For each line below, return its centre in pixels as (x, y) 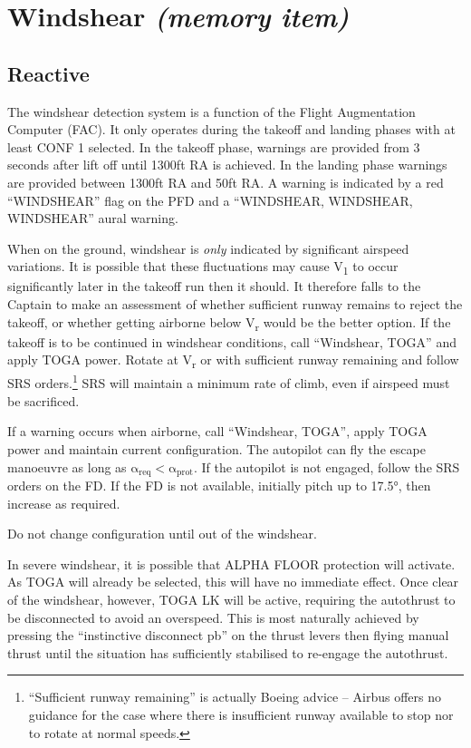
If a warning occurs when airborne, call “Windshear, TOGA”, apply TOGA (217, 431)
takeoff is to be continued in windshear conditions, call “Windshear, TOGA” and (232, 341)
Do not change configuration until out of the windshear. (162, 534)
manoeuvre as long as (67, 466)
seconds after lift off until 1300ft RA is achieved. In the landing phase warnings (227, 165)
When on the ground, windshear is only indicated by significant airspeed (208, 248)
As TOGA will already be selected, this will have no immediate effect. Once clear (233, 582)
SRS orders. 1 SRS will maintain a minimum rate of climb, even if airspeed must (229, 382)
